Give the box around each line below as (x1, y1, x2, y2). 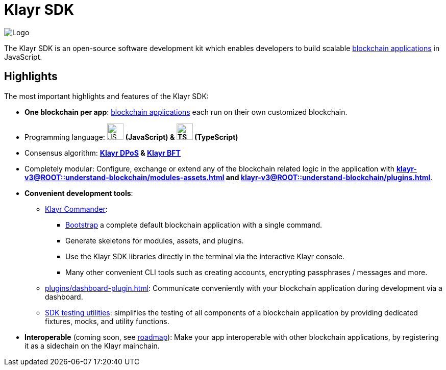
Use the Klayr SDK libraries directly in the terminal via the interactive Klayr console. (65, 252, 345, 261)
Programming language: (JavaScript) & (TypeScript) (24, 132, 238, 141)
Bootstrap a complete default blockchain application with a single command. (65, 220, 323, 229)
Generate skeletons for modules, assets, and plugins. (65, 236, 244, 245)
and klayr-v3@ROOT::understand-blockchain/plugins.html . (226, 172, 433, 182)
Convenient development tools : (24, 188, 133, 198)
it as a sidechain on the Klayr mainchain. (24, 341, 160, 350)
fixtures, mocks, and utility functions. (45, 316, 169, 326)
